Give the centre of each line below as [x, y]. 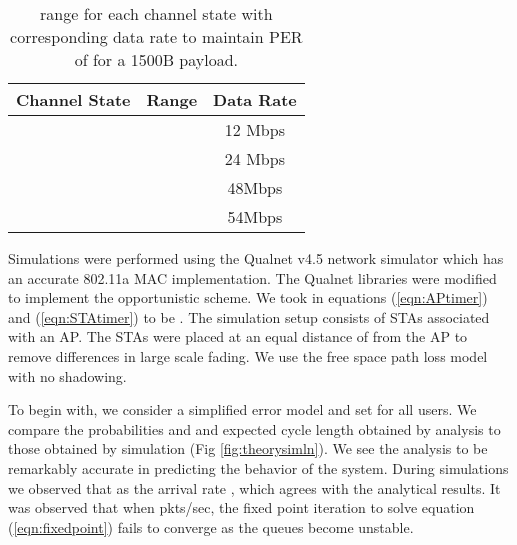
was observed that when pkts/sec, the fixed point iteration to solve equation [241, 507]
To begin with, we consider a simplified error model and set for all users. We [242, 409]
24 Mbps [254, 158]
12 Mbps [254, 129]
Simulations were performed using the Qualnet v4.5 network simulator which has [256, 258]
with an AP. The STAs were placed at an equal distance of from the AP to [238, 336]
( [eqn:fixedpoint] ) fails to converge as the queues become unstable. [211, 526]
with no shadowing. [67, 375]
